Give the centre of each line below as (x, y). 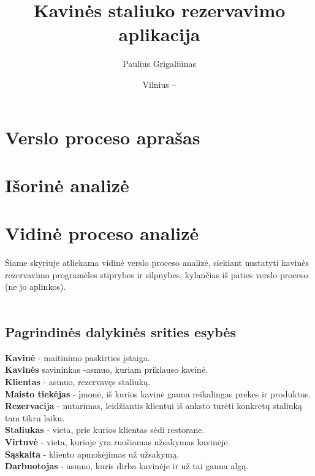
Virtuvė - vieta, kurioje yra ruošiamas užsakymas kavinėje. (118, 441)
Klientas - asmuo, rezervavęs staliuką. (78, 381)
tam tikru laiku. (35, 417)
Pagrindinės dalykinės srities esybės (120, 331)
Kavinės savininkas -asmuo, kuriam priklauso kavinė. (106, 369)
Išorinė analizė (67, 185)
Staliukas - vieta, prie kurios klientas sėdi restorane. (105, 430)
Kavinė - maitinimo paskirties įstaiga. (78, 357)
